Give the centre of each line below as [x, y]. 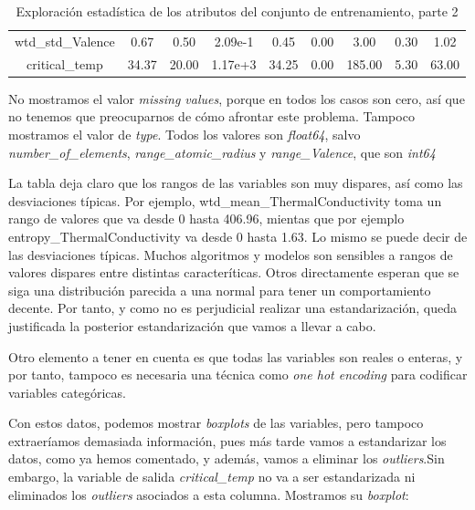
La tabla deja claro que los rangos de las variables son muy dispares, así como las [236, 183]
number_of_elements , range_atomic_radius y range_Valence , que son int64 [222, 152]
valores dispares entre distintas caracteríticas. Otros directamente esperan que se [234, 272]
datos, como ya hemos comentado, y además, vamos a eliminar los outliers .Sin [227, 458]
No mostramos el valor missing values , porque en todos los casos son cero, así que [237, 98]
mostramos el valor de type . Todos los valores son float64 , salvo [185, 134]
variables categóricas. [67, 392]
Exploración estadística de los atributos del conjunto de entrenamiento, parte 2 [237, 11]
